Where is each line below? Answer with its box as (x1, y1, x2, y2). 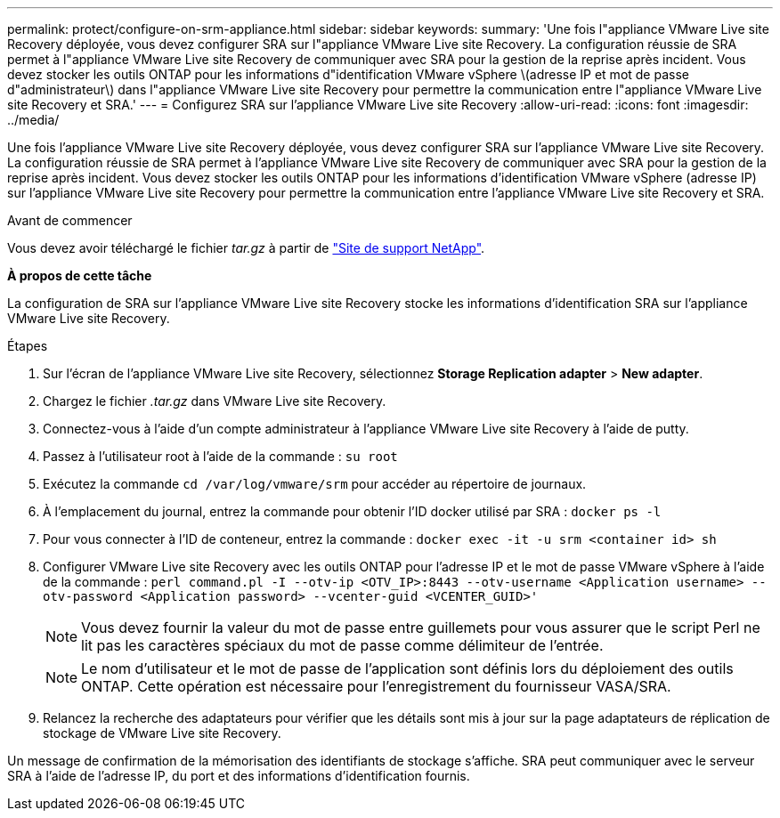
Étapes (7, 338, 48, 353)
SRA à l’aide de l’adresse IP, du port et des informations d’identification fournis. (7, 768, 470, 783)
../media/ (7, 112, 60, 127)
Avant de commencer (7, 213, 133, 228)
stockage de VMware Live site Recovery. (43, 725, 281, 741)
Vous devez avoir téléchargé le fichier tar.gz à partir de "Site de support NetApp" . (7, 240, 485, 255)
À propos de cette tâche (7, 268, 152, 283)
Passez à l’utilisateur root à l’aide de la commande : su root (43, 449, 398, 464)
